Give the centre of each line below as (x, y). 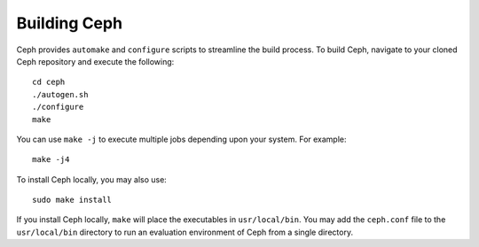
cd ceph (49, 82)
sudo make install (72, 200)
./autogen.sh (60, 94)
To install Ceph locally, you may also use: (92, 179)
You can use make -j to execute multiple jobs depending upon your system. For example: (181, 139)
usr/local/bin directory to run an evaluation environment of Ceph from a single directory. (185, 232)
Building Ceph (70, 23)
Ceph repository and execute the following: (95, 61)
